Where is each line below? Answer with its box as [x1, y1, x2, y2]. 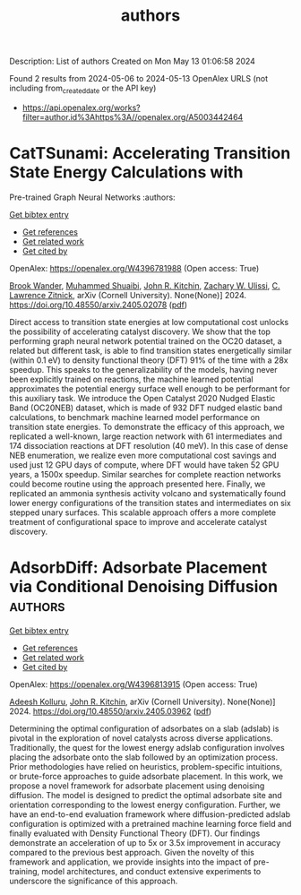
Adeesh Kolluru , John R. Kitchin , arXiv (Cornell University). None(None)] [9, 696, 276, 707]
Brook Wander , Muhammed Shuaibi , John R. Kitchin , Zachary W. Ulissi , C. [9, 280, 280, 291]
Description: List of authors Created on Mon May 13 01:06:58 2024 [9, 56, 255, 67]
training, [9, 865, 40, 876]
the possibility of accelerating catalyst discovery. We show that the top [9, 326, 271, 337]
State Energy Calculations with [9, 162, 244, 183]
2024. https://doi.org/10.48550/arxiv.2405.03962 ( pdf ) [9, 705, 212, 717]
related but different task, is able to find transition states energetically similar [9, 345, 292, 356]
